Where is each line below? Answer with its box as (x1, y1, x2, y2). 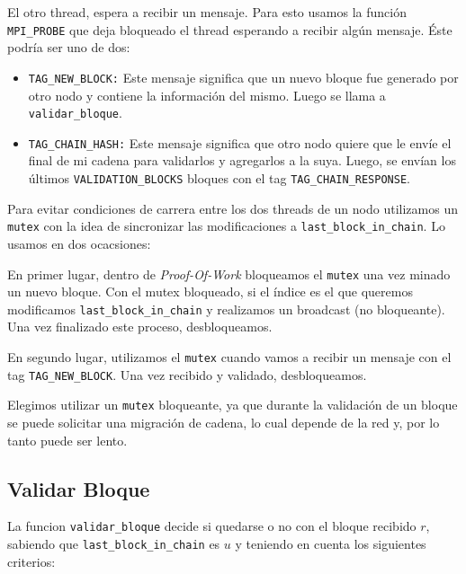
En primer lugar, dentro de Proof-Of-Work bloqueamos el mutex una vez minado (7, 264, 451, 283)
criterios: (7, 552, 56, 570)
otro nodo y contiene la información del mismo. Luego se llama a (28, 85, 386, 104)
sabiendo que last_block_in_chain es (7, 534, 220, 553)
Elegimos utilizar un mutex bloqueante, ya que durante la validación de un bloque (7, 395, 458, 414)
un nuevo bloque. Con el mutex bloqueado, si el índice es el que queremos (7, 282, 413, 301)
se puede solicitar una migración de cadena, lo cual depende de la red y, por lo (7, 412, 440, 431)
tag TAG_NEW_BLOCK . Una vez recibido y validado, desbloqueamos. (7, 365, 367, 384)
